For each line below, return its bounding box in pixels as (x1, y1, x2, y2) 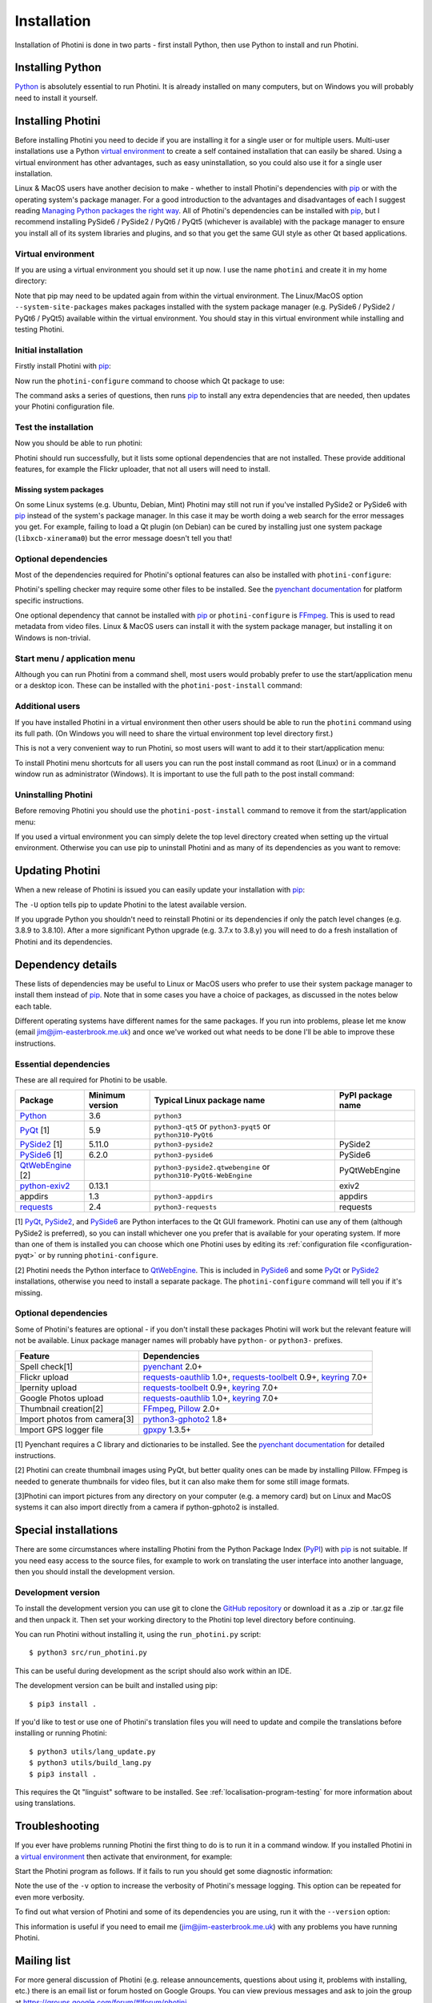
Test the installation (14, 421, 94, 433)
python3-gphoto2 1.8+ (142, 1413, 228, 1425)
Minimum (88, 1090, 126, 1101)
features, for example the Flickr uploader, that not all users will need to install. (14, 465, 271, 474)
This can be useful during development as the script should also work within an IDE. (14, 1666, 292, 1675)
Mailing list (14, 1953, 71, 1967)
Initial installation (14, 345, 83, 356)
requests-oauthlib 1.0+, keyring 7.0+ (142, 1392, 279, 1404)
